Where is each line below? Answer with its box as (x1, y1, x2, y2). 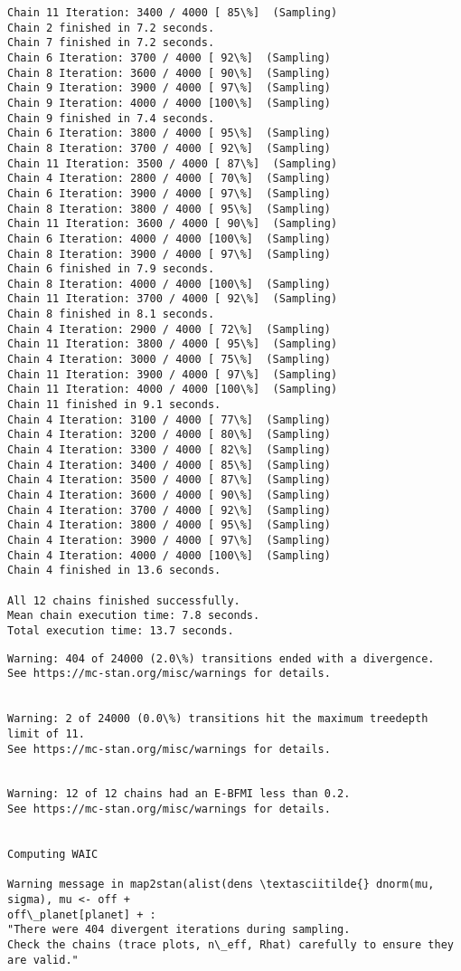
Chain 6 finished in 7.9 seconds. (7, 262, 215, 276)
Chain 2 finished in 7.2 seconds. (7, 21, 215, 34)
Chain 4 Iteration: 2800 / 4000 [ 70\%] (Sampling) (7, 172, 331, 186)
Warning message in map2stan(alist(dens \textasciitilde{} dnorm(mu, (7, 878, 435, 891)
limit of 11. (7, 727, 85, 740)
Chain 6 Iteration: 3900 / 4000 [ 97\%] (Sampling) (7, 186, 331, 200)
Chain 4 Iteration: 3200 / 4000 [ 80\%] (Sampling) (7, 428, 331, 442)
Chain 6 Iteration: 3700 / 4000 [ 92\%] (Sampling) (7, 51, 331, 64)
